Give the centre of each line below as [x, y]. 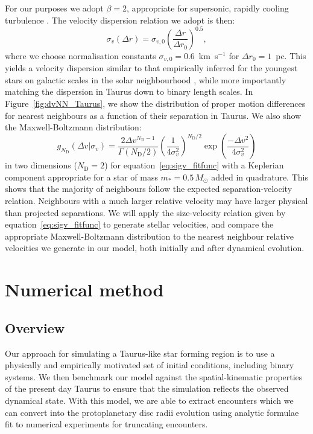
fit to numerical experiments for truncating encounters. [106, 424]
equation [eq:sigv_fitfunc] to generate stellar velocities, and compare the [139, 224]
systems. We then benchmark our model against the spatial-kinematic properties [154, 376]
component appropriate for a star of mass [81, 177]
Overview [35, 327]
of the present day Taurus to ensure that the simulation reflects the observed [147, 388]
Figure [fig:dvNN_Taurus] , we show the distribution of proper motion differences [155, 103]
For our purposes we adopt [54, 8]
